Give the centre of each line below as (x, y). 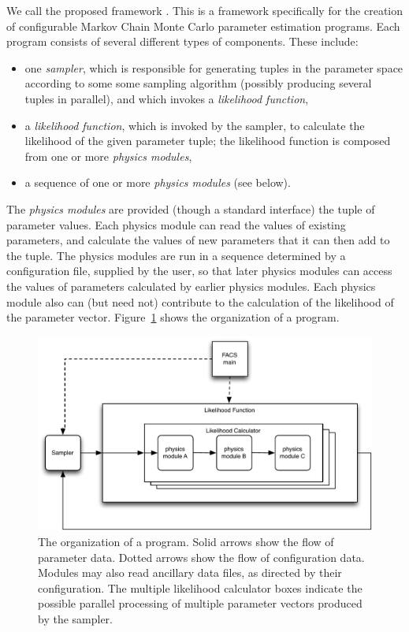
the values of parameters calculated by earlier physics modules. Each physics (191, 286)
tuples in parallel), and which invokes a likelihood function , (167, 98)
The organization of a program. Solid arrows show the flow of (186, 542)
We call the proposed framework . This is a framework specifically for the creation (205, 10)
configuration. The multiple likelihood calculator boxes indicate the (200, 587)
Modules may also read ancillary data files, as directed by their (190, 573)
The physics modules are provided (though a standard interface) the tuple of (191, 208)
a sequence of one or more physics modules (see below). (158, 182)
